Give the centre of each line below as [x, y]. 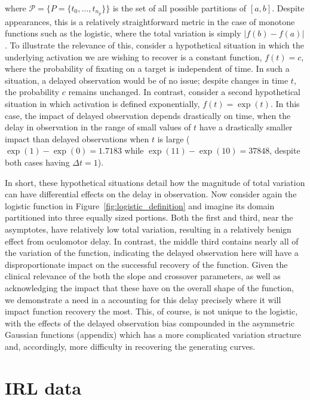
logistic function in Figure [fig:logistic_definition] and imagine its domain [140, 205]
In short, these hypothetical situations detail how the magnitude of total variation [155, 182]
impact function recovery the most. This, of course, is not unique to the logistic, [151, 311]
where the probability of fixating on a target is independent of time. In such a [147, 68]
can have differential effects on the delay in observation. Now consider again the [151, 194]
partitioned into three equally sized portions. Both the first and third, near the [149, 217]
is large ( [174, 138]
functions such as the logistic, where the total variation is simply [123, 33]
